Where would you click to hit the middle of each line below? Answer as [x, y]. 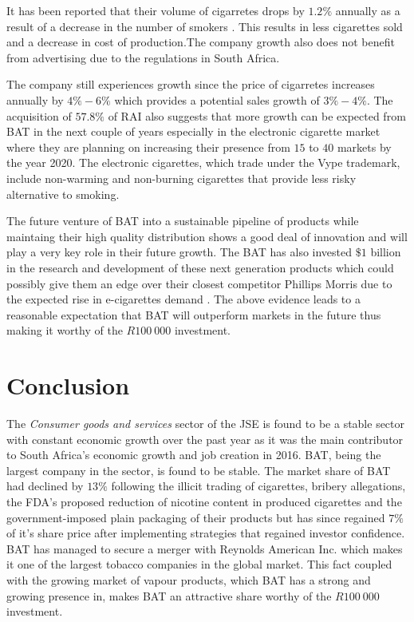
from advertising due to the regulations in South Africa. [143, 57]
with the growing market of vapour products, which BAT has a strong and [189, 579]
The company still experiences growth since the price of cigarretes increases [191, 84]
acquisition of [39, 115]
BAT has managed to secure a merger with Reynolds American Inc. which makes [205, 548]
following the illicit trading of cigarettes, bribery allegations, [258, 486]
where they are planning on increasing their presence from [148, 147]
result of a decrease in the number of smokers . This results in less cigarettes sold [205, 26]
